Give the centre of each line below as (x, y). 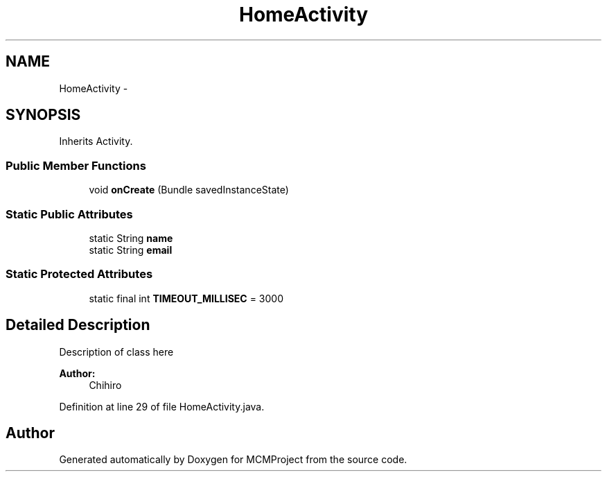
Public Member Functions (76, 165)
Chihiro (105, 385)
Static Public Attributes (69, 214)
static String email (131, 250)
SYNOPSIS (43, 115)
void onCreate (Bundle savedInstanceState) (189, 190)
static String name (131, 238)
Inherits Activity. (96, 141)
